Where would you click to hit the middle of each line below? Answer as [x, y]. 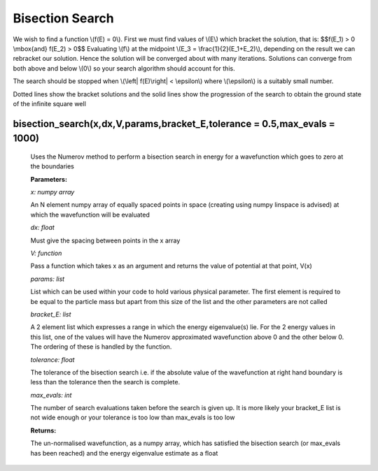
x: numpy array [52, 192]
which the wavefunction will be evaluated [90, 215]
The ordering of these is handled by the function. [101, 347]
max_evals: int [51, 395]
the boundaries [52, 166]
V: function [46, 253]
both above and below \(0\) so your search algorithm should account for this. [124, 68]
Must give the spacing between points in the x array [105, 240]
